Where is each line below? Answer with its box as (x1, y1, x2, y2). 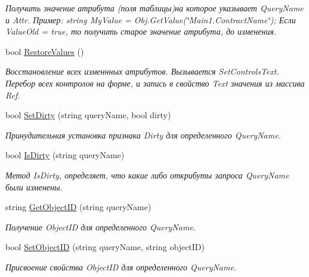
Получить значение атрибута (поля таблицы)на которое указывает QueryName (5, 2, 304, 14)
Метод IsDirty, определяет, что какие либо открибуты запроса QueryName (5, 168, 289, 181)
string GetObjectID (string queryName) (5, 201, 152, 213)
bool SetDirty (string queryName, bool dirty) (5, 109, 171, 121)
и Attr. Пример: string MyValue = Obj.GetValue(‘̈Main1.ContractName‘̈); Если (5, 13, 296, 26)
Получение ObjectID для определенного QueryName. (5, 220, 196, 233)
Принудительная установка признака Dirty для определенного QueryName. (5, 128, 281, 141)
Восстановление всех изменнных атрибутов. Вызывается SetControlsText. (5, 65, 279, 78)
